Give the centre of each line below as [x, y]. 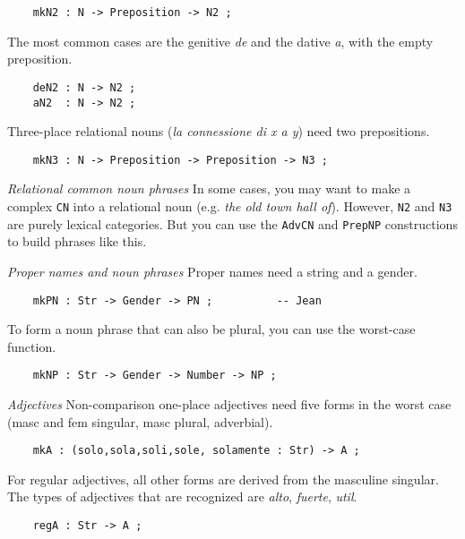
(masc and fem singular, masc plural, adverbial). [140, 421]
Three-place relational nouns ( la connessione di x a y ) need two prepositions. [219, 131]
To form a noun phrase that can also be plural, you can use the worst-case [211, 329]
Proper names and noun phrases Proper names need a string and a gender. [212, 271]
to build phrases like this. [77, 241]
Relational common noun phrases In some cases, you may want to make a [209, 188]
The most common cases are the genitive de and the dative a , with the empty [220, 41]
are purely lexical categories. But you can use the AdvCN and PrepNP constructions [232, 223]
